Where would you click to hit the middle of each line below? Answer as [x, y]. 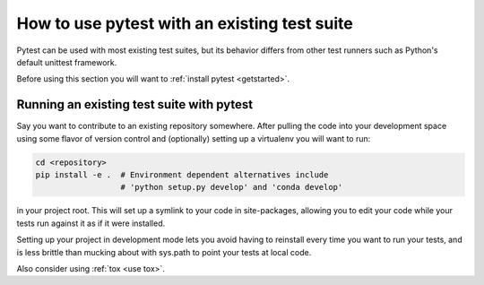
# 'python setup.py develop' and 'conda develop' [232, 187]
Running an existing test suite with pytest [135, 104]
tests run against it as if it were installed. [91, 223]
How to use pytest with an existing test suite [185, 23]
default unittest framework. [67, 62]
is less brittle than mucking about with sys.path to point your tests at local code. [164, 252]
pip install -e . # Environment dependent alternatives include [182, 175]
